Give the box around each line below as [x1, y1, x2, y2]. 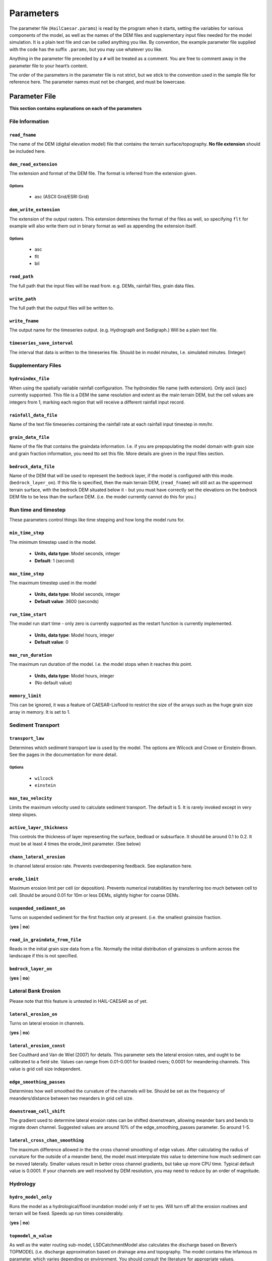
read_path [9, 274, 34, 279]
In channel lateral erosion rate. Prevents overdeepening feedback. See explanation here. [9, 863, 192, 869]
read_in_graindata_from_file [9, 937, 82, 943]
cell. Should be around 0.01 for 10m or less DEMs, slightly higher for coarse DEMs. [9, 892, 180, 898]
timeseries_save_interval [9, 340, 74, 346]
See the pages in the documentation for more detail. [9, 752, 118, 758]
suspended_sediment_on [9, 905, 65, 911]
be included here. [9, 148, 46, 154]
